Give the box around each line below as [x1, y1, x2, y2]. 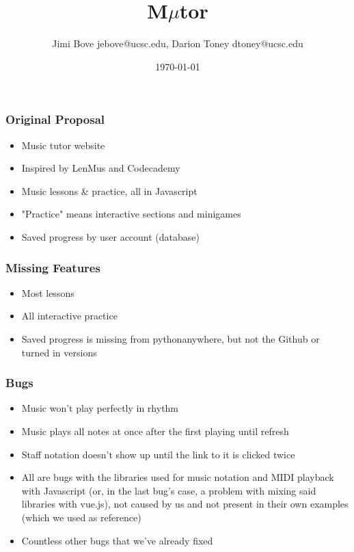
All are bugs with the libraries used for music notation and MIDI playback [21, 470, 334, 484]
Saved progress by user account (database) [21, 229, 200, 244]
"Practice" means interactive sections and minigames [21, 207, 241, 221]
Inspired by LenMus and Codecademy [21, 161, 180, 175]
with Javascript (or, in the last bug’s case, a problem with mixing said [21, 483, 316, 497]
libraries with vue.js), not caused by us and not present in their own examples [21, 497, 349, 511]
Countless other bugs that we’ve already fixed [21, 533, 213, 547]
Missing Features [5, 259, 100, 276]
